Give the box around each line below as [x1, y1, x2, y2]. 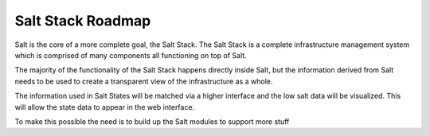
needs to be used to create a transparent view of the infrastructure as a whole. [14, 76, 273, 86]
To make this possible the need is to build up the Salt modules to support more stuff [14, 116, 290, 126]
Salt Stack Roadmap [14, 12, 151, 29]
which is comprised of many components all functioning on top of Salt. [14, 50, 247, 60]
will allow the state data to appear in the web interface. [14, 102, 195, 111]
